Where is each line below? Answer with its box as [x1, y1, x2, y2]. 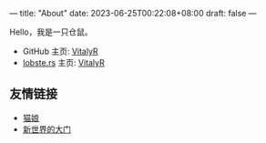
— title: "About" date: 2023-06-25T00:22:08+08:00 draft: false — [9, 8, 257, 18]
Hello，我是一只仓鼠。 [9, 26, 93, 37]
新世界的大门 [22, 123, 71, 135]
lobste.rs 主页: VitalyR [22, 57, 105, 67]
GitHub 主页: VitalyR [22, 46, 98, 56]
